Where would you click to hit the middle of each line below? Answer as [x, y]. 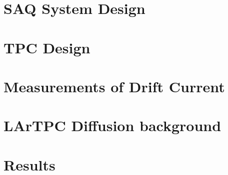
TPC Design [47, 47]
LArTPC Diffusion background [112, 125]
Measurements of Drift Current [114, 86]
